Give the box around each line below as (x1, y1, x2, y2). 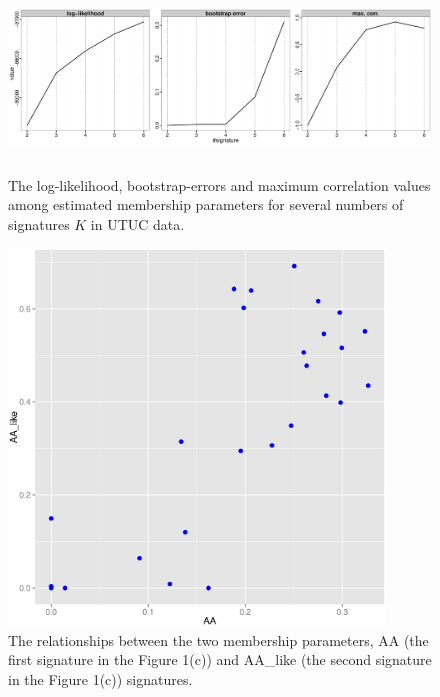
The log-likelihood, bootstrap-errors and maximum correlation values (8, 174, 431, 195)
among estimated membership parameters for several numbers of (8, 194, 404, 215)
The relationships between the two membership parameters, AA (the (8, 629, 429, 650)
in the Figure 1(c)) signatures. (8, 669, 193, 690)
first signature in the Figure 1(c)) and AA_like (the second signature (8, 649, 432, 670)
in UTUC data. (90, 213, 185, 234)
